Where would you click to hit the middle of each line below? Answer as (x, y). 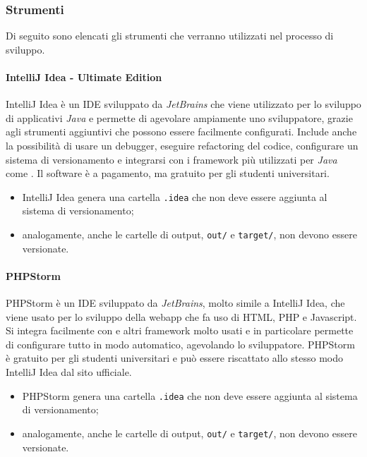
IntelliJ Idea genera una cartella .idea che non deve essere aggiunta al (175, 196)
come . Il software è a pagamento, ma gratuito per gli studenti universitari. (168, 173)
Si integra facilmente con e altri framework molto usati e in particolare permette (180, 330)
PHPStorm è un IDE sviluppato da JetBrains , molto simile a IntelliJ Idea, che (175, 303)
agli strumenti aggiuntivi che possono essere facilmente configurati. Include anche (181, 132)
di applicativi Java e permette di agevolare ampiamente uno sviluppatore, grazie (179, 117)
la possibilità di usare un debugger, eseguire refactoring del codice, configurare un (182, 145)
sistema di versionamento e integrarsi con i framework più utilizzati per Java (172, 159)
